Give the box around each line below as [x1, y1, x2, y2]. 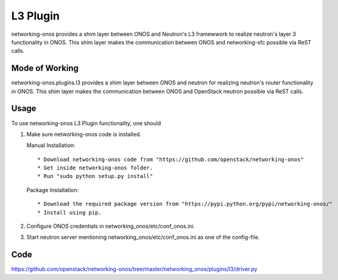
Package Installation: [26, 186, 79, 194]
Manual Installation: [26, 142, 76, 149]
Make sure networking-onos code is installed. [26, 131, 141, 138]
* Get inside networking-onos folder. [37, 165, 153, 171]
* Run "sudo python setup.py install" [37, 173, 153, 180]
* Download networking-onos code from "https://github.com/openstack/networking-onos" [37, 155, 304, 163]
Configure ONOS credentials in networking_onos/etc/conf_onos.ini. [26, 222, 195, 230]
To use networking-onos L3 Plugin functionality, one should [11, 119, 161, 127]
